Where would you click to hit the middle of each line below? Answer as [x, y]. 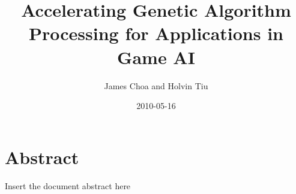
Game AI [156, 57]
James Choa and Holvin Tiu [156, 85]
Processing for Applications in [156, 33]
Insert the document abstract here [68, 185]
